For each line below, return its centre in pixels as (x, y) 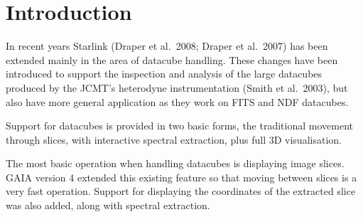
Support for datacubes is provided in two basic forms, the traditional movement (179, 126)
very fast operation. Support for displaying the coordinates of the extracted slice (181, 191)
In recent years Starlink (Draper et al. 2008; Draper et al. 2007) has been (167, 46)
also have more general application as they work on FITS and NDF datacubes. (177, 101)
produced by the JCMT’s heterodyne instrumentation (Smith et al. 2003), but (177, 87)
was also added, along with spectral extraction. (108, 205)
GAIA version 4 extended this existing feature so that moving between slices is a (181, 177)
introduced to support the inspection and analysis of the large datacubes (164, 74)
